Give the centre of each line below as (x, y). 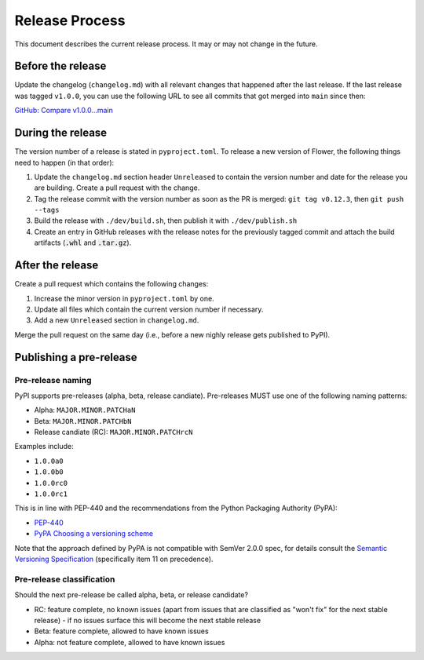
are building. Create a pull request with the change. (117, 188)
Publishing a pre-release (76, 357)
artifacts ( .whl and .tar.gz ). (83, 242)
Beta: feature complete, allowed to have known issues (121, 631)
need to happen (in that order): (64, 162)
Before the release (60, 66)
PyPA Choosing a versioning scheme (93, 534)
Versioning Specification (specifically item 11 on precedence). (114, 559)
